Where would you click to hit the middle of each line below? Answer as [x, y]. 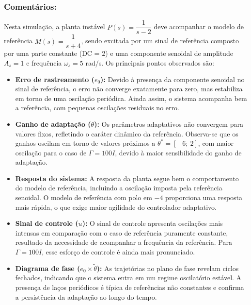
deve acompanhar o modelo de [199, 26]
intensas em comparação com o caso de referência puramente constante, [122, 232]
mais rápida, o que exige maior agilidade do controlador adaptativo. [116, 207]
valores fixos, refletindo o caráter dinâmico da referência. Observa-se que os [127, 133]
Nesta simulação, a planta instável [55, 26]
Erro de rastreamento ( [55, 79]
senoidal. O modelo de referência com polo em [84, 197]
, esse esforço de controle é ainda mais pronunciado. [118, 252]
